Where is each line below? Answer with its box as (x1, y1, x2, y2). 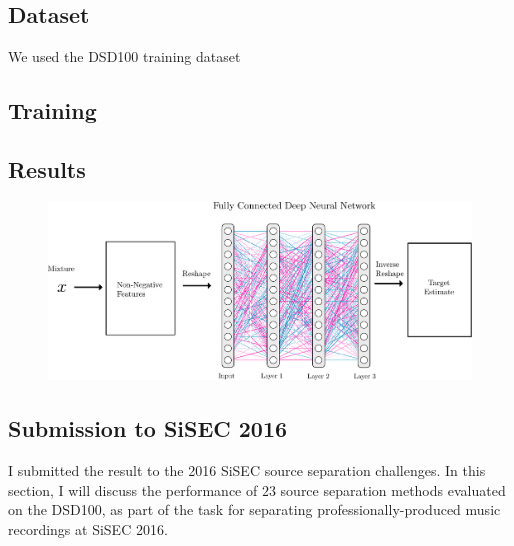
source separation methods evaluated (280, 479, 506, 500)
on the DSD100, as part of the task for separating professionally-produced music (8, 499, 501, 520)
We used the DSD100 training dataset (8, 46, 241, 67)
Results (8, 153, 86, 184)
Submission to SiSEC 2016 (8, 413, 288, 444)
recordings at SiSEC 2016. (8, 518, 168, 539)
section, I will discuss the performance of (8, 479, 258, 500)
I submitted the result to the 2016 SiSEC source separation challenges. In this (8, 460, 486, 481)
